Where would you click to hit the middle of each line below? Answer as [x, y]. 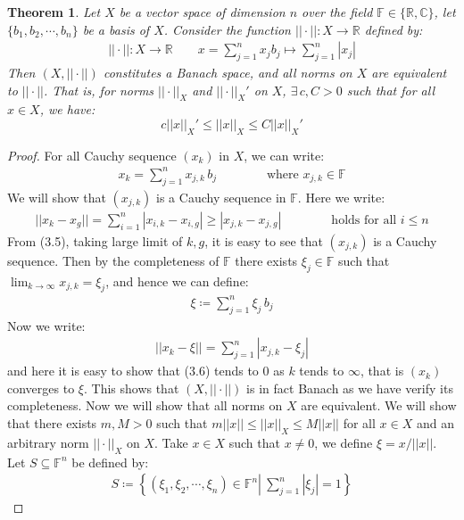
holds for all [364, 220]
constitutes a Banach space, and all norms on [228, 73]
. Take [171, 442]
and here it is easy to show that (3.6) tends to [133, 371]
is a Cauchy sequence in [221, 197]
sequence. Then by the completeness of [113, 260]
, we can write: [284, 155]
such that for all [391, 90]
